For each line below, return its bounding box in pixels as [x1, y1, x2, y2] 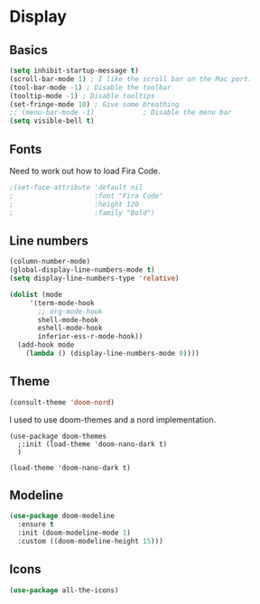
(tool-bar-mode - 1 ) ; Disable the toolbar [9, 83, 172, 92]
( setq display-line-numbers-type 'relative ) [9, 274, 180, 283]
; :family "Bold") [9, 208, 155, 218]
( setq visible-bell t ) [9, 116, 95, 125]
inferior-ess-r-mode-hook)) [37, 332, 144, 341]
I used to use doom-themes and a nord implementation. [9, 414, 217, 425]
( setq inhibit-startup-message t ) [9, 66, 140, 75]
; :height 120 [9, 200, 140, 209]
